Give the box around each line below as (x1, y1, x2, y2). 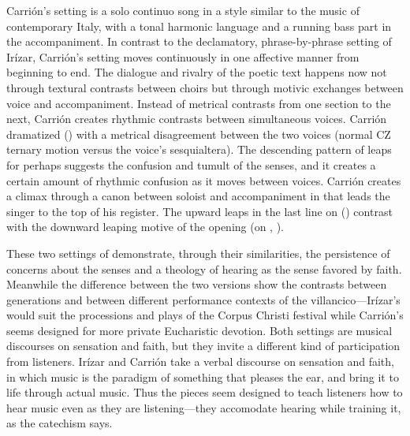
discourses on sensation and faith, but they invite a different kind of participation (6, 337, 401, 354)
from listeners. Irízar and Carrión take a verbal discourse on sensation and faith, (6, 353, 394, 370)
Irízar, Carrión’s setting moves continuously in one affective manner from (6, 48, 360, 65)
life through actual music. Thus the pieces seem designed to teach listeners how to (6, 384, 403, 401)
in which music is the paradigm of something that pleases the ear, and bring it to (6, 368, 399, 385)
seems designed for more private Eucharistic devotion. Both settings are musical (6, 322, 393, 338)
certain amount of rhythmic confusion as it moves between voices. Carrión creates (6, 172, 401, 188)
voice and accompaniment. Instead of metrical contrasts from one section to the (6, 95, 391, 111)
